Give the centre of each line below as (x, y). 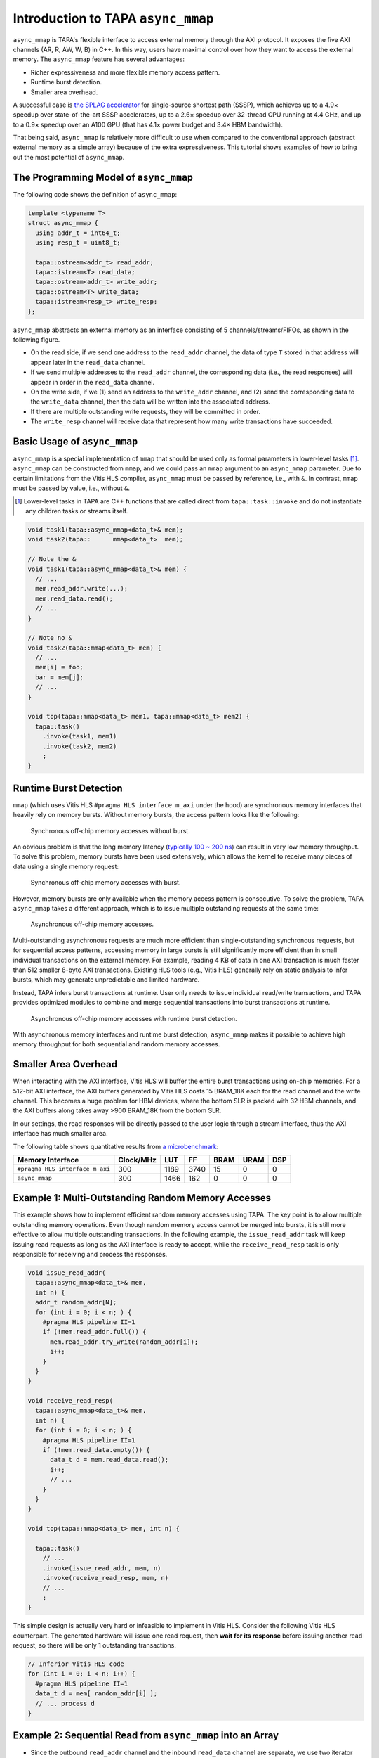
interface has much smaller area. (60, 1134)
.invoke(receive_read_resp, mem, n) (105, 1578)
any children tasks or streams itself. (77, 511)
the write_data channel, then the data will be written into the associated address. (151, 402)
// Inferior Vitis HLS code (76, 1664)
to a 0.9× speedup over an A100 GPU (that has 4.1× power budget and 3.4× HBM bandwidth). (148, 124)
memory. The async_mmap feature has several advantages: (99, 59)
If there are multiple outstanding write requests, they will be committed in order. (146, 411)
